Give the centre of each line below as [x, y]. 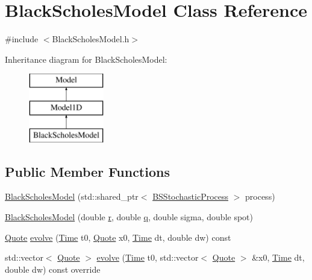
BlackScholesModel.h [91, 39]
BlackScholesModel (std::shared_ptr [72, 196]
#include [22, 39]
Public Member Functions [87, 171]
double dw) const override [53, 269]
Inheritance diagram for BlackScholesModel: [86, 59]
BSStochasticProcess [191, 196]
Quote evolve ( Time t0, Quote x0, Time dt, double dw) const [118, 237]
